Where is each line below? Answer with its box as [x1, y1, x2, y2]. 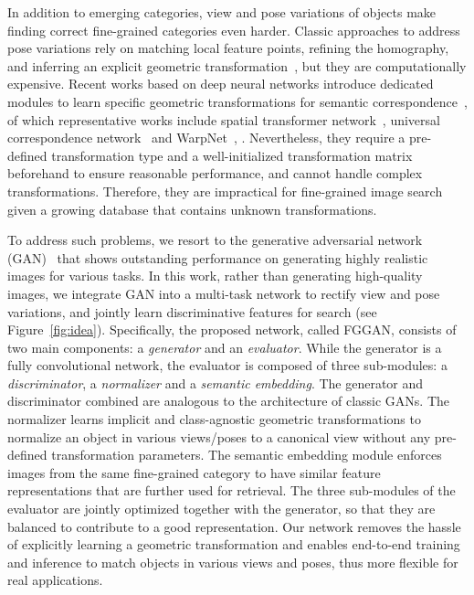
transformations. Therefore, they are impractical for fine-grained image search [7, 181, 443, 200]
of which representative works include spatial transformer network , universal [7, 110, 440, 129]
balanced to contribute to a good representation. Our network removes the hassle [7, 516, 461, 536]
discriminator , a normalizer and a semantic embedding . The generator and [7, 373, 424, 392]
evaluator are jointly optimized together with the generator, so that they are [7, 499, 436, 518]
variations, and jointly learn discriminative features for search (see [7, 302, 377, 321]
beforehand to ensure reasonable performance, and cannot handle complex [7, 164, 423, 183]
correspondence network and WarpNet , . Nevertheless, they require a [7, 128, 406, 147]
